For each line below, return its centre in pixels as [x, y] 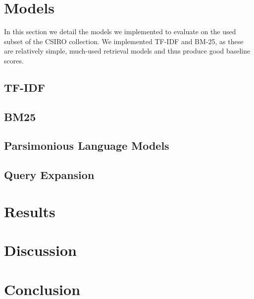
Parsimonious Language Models [87, 146]
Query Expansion [49, 175]
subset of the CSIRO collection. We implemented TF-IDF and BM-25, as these [124, 41]
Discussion [40, 250]
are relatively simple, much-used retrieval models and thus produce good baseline [127, 51]
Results [30, 211]
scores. [14, 60]
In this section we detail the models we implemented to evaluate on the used [120, 31]
